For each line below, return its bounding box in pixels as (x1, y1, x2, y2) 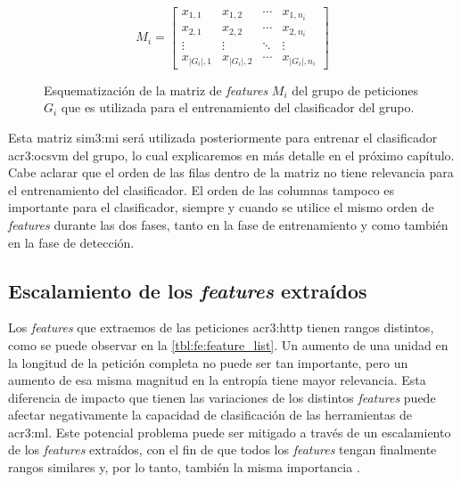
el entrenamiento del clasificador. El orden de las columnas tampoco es (8, 180, 395, 199)
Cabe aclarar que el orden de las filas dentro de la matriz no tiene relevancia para (8, 163, 454, 182)
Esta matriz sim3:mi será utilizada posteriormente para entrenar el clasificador (8, 127, 438, 146)
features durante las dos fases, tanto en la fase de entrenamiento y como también (8, 215, 449, 233)
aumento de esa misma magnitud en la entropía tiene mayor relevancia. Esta (8, 371, 426, 389)
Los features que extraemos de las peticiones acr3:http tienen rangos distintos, (8, 318, 434, 337)
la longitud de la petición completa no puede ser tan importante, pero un (8, 353, 408, 372)
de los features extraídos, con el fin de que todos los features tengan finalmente (8, 440, 437, 459)
